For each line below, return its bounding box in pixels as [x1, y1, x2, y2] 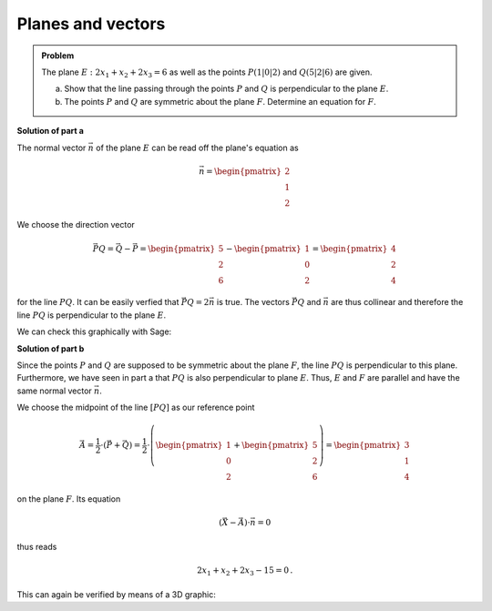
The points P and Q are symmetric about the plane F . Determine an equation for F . [64, 96, 377, 107]
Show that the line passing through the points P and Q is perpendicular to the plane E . [64, 83, 389, 95]
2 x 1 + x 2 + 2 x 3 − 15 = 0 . [196, 565, 293, 577]
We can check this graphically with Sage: [16, 326, 172, 337]
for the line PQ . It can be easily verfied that [16, 297, 179, 308]
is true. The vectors [216, 297, 291, 308]
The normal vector [16, 142, 87, 153]
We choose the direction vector [16, 219, 136, 230]
